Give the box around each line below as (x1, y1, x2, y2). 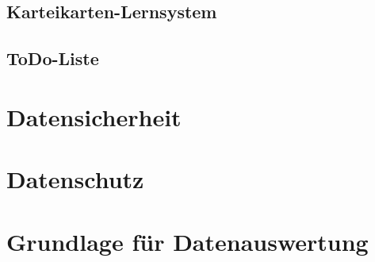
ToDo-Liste (6, 46, 99, 71)
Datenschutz (6, 163, 144, 195)
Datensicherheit (6, 100, 182, 133)
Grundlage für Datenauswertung (6, 225, 369, 257)
